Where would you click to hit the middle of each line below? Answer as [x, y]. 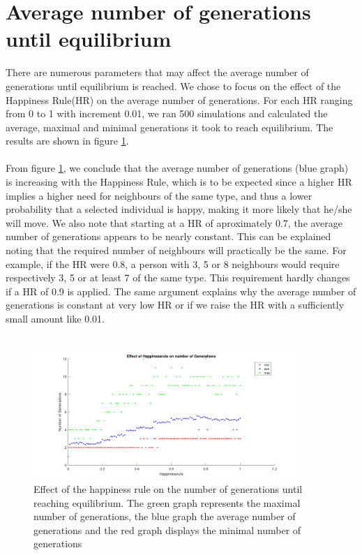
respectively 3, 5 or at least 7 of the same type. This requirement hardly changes [178, 277]
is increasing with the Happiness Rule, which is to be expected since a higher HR [179, 182]
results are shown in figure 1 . [67, 141]
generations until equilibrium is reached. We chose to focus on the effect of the [173, 86]
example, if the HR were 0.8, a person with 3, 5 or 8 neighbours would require [173, 264]
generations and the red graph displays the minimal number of [167, 530]
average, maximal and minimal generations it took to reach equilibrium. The [169, 127]
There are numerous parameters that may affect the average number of [157, 72]
